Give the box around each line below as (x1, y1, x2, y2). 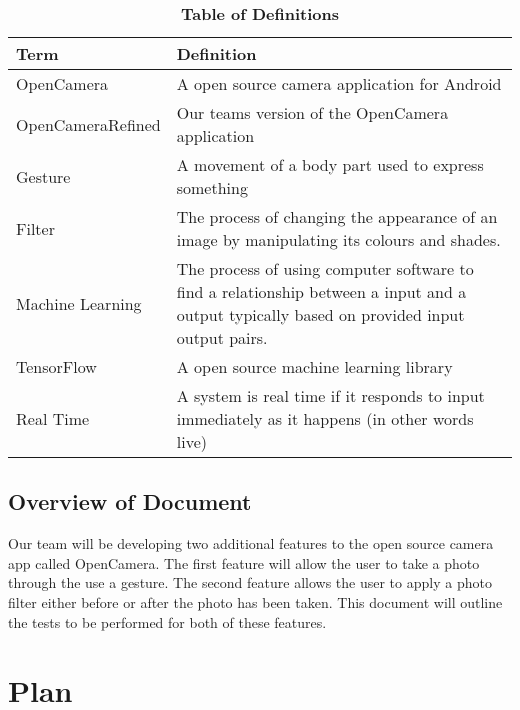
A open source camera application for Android (176, 72, 502, 95)
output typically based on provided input (176, 303, 465, 326)
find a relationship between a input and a (176, 280, 467, 303)
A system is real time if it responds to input (176, 384, 485, 407)
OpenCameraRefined (16, 112, 161, 136)
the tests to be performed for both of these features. (8, 611, 327, 632)
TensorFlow (16, 355, 97, 378)
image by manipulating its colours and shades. (176, 228, 501, 251)
